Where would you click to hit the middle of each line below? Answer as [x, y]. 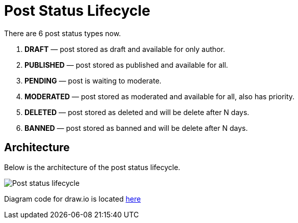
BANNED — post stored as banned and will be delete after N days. [136, 128]
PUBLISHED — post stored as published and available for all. [126, 65]
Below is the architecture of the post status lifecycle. [92, 167]
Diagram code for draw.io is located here [72, 199]
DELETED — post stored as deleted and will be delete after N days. [137, 112]
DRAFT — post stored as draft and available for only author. [125, 49]
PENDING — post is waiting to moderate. [93, 80]
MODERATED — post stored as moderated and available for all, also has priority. [160, 96]
